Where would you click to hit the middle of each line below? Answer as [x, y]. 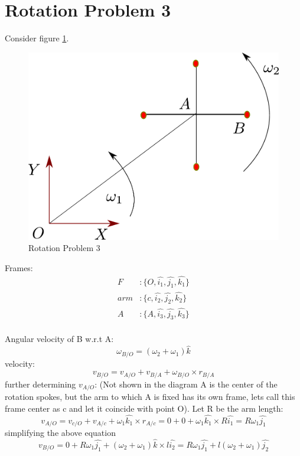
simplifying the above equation [60, 433]
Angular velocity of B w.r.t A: [59, 339]
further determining [40, 384]
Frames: [19, 267]
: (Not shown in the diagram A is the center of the [186, 384]
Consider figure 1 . [37, 38]
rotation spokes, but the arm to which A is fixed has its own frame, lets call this [150, 397]
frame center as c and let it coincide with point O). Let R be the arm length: [144, 408]
